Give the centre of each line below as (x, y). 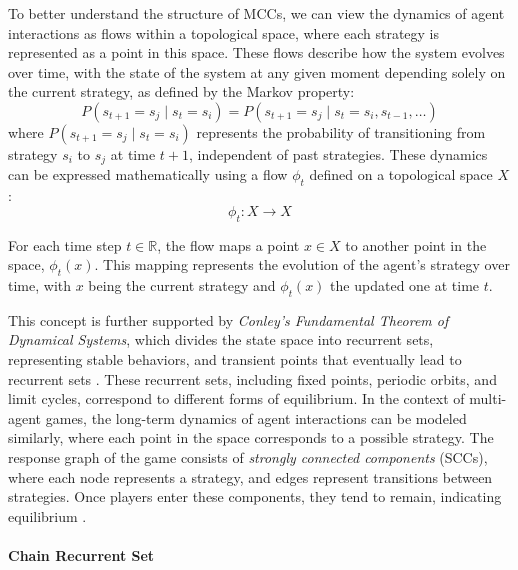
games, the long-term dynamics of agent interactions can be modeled (256, 417)
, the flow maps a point (228, 244)
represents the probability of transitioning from (341, 131)
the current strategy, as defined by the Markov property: (181, 91)
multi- (488, 398)
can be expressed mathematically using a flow (148, 174)
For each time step (65, 244)
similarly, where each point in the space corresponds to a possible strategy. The (251, 437)
